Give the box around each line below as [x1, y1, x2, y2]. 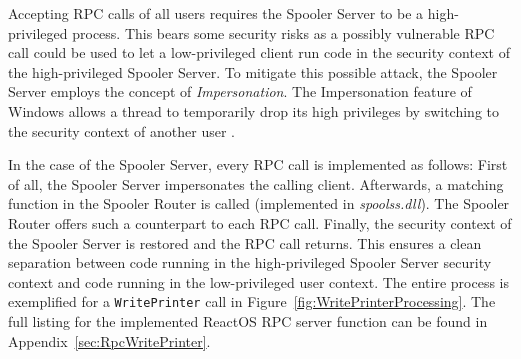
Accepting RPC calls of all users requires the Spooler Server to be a [8, 3, 424, 23]
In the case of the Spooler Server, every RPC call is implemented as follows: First [8, 154, 508, 175]
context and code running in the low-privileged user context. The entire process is [8, 271, 509, 292]
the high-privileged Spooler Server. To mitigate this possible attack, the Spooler [8, 61, 498, 82]
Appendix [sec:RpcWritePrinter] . [8, 330, 211, 351]
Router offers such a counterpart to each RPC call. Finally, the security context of [8, 212, 512, 233]
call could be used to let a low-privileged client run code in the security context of [8, 42, 510, 63]
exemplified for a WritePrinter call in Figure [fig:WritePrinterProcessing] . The [8, 291, 496, 312]
